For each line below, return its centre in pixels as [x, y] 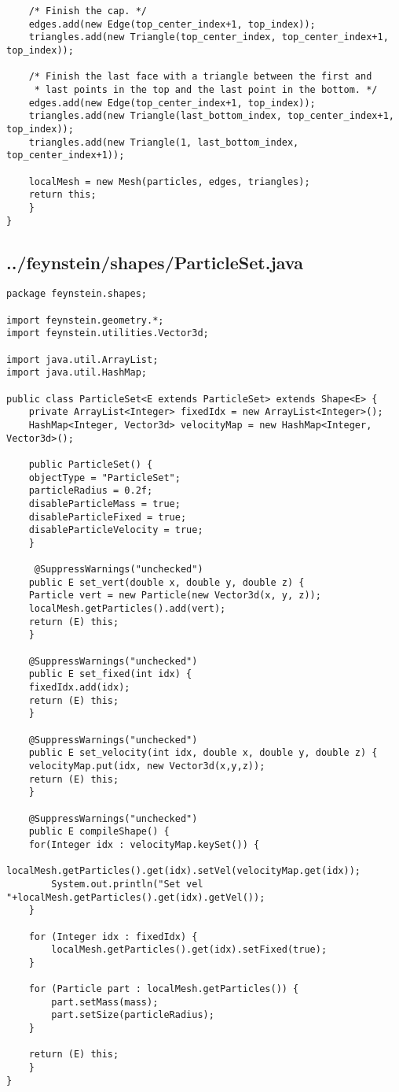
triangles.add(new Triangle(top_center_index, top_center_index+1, [209, 37]
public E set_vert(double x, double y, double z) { [167, 582]
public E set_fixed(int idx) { [110, 674]
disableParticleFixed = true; [108, 517]
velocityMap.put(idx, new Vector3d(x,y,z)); [147, 766]
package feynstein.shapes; [77, 294]
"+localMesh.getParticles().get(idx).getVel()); [136, 897]
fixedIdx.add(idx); [79, 688]
